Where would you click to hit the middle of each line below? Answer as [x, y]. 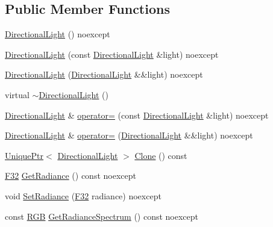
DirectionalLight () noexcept [58, 34]
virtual [17, 94]
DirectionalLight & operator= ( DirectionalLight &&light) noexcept [129, 135]
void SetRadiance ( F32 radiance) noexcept [83, 195]
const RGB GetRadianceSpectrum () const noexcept [102, 216]
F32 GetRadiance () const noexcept [71, 176]
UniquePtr [24, 155]
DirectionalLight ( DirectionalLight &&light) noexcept [104, 74]
